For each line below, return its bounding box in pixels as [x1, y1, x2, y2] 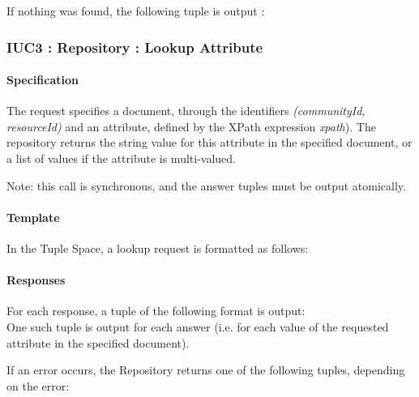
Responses [6, 271, 66, 288]
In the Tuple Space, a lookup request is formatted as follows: [6, 240, 309, 256]
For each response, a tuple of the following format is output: [6, 302, 306, 319]
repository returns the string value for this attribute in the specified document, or [6, 134, 413, 151]
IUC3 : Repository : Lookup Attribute [6, 36, 263, 57]
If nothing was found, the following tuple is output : [6, 2, 265, 19]
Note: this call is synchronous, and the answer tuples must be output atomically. [6, 177, 406, 194]
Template [6, 208, 60, 225]
